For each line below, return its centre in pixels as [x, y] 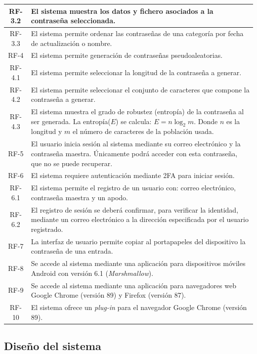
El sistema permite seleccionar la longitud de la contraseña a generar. [136, 72]
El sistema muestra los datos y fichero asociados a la [122, 11]
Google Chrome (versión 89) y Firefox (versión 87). [108, 295]
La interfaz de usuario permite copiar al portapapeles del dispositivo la [138, 241]
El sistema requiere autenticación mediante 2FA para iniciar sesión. [133, 175]
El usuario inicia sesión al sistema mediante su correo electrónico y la [136, 144]
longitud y [46, 131]
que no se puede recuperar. [72, 163]
